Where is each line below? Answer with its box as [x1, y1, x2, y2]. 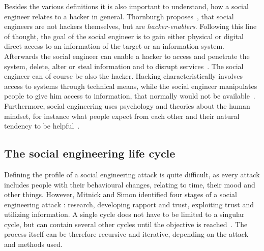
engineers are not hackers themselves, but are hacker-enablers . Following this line [4, 21, 257, 32]
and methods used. [4, 239, 63, 249]
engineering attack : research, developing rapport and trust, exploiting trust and [4, 199, 254, 209]
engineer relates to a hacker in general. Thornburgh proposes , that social [4, 11, 234, 21]
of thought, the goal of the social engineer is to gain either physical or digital [4, 30, 244, 41]
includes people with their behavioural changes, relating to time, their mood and [4, 179, 255, 190]
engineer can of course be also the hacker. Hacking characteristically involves [4, 71, 243, 81]
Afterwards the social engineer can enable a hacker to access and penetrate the [4, 50, 250, 61]
